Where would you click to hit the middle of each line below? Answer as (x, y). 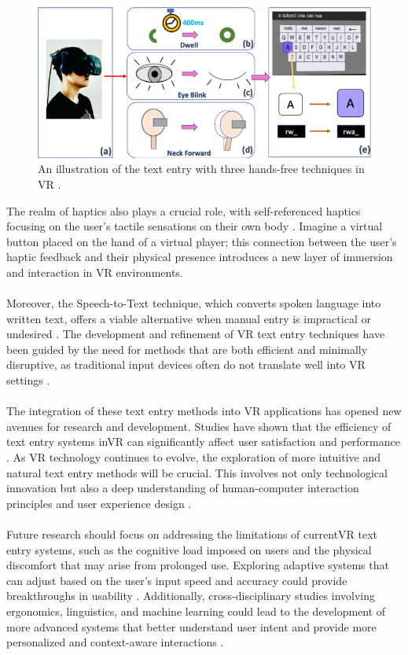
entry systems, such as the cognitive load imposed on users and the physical (189, 549)
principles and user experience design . (99, 503)
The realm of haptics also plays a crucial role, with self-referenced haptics (184, 210)
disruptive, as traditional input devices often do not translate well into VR (186, 364)
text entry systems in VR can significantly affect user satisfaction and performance (203, 442)
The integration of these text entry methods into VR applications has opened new (204, 411)
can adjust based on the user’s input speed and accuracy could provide (177, 580)
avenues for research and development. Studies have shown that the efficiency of (199, 426)
